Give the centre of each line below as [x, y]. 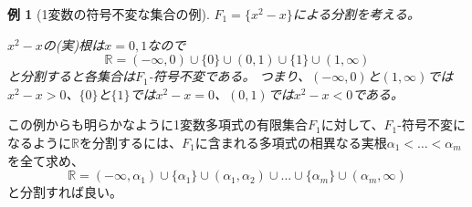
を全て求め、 [46, 160]
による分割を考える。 [356, 14]
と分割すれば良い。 [65, 192]
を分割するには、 [130, 142]
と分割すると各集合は [71, 76]
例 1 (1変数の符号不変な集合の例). [109, 14]
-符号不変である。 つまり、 [230, 76]
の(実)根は [73, 44]
